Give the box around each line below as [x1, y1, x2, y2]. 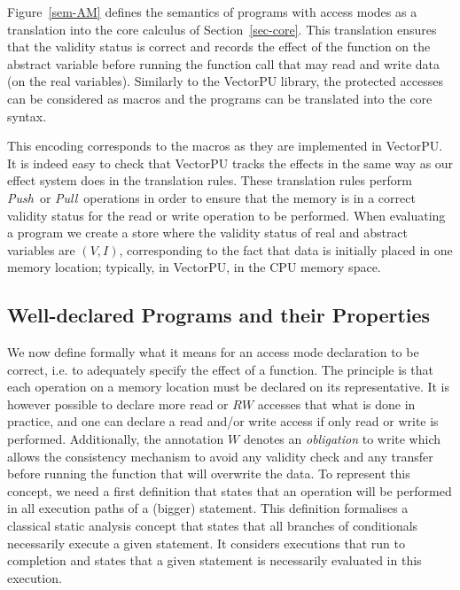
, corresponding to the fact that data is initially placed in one [119, 240, 453, 259]
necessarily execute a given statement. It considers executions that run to [7, 533, 405, 552]
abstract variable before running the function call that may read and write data [7, 54, 441, 73]
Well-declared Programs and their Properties [7, 301, 431, 329]
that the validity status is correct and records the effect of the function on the [7, 37, 431, 56]
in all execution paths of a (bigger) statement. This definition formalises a [7, 499, 409, 517]
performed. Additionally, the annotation [7, 430, 224, 448]
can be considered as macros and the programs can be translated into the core [7, 89, 433, 107]
